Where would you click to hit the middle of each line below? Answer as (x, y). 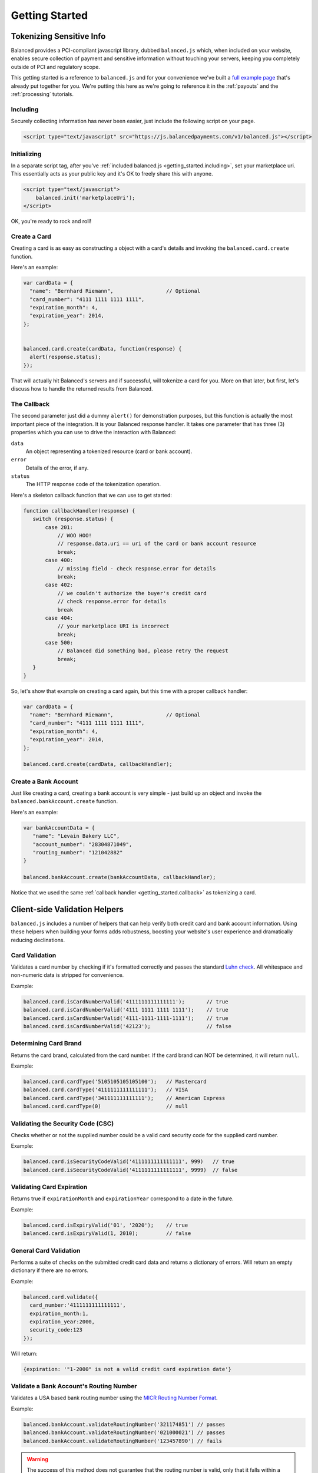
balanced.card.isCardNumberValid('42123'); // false (127, 1026)
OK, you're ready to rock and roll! (51, 222)
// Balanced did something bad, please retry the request (143, 651)
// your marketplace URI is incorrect (113, 626)
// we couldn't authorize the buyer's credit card (132, 593)
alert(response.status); (65, 357)
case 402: (59, 585)
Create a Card (31, 236)
